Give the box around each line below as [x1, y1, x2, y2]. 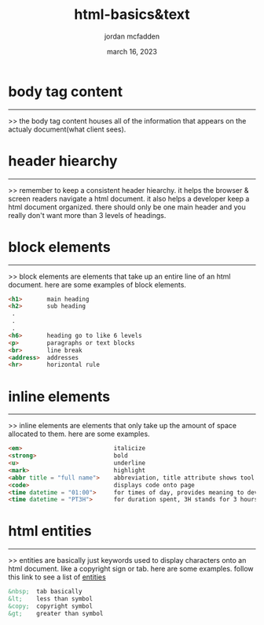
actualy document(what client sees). [8, 124, 126, 134]
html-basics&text [74, 6, 190, 24]
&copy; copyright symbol [8, 602, 93, 610]
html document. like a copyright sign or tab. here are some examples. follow [8, 564, 254, 574]
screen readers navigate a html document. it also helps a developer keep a [8, 194, 250, 203]
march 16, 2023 [107, 46, 157, 56]
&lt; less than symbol [8, 595, 93, 603]
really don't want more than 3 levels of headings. [8, 210, 167, 220]
